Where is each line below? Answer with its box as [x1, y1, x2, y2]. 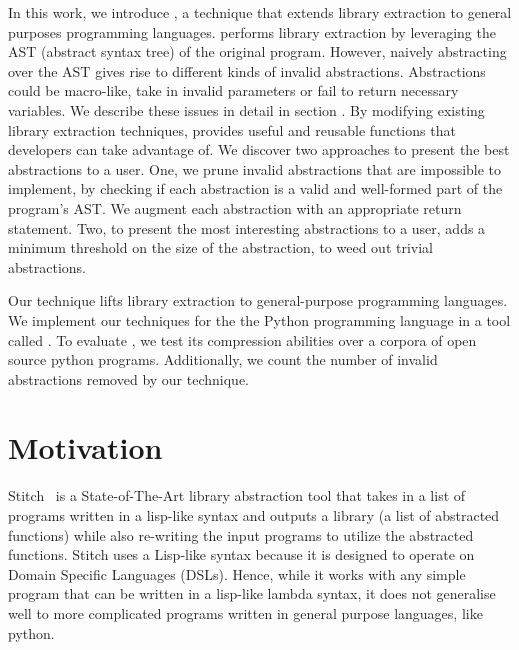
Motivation [8, 427, 163, 468]
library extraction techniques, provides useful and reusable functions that [8, 119, 456, 140]
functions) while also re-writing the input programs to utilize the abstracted [8, 524, 474, 545]
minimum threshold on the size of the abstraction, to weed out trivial [8, 237, 434, 258]
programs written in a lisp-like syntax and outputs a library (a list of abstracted [8, 505, 500, 525]
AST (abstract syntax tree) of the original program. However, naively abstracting [8, 41, 507, 62]
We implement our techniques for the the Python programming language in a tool [8, 309, 511, 330]
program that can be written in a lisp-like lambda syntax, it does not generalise [8, 583, 496, 604]
